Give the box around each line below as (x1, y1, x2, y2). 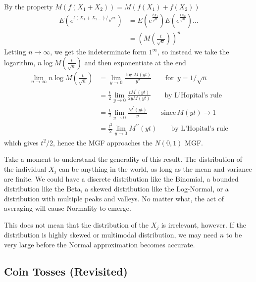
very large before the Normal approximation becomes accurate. (4, 239, 195, 249)
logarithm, (4, 57, 36, 67)
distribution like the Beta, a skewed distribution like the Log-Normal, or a (4, 183, 229, 193)
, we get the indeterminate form (50, 47, 147, 57)
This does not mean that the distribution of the (4, 219, 149, 230)
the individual (4, 163, 47, 174)
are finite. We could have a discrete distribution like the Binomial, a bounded (4, 174, 239, 184)
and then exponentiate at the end (84, 57, 186, 67)
